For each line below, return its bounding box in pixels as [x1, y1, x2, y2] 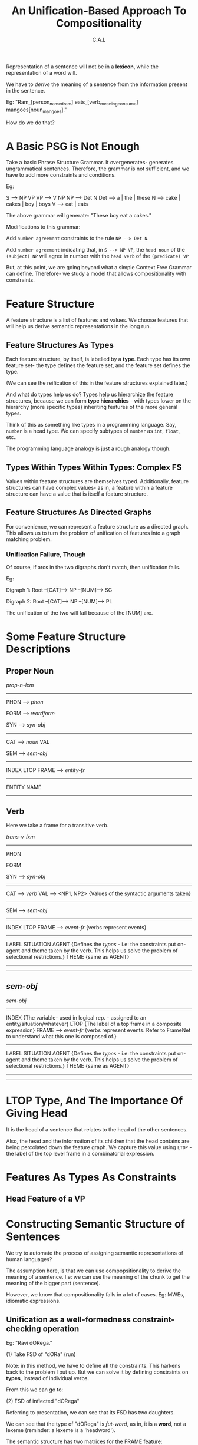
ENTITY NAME [6, 784, 42, 791]
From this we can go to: [6, 1386, 64, 1393]
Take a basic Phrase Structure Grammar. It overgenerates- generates [6, 159, 174, 166]
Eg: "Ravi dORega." [6, 1340, 53, 1347]
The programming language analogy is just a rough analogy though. [6, 445, 171, 452]
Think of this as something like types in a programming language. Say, [6, 421, 177, 428]
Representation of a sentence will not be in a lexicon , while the [6, 63, 159, 70]
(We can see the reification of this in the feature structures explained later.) [6, 380, 189, 387]
